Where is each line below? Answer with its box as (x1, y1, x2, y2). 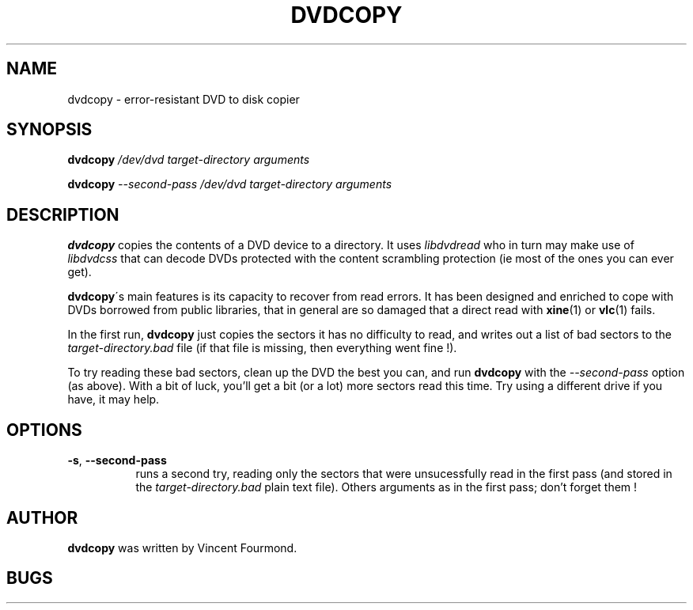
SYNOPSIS (6, 119, 93, 140)
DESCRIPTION (6, 204, 119, 225)
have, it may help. (67, 392, 160, 407)
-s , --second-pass (67, 453, 167, 468)
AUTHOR (6, 507, 78, 528)
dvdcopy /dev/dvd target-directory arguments (67, 153, 310, 167)
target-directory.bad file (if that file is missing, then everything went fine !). (67, 341, 457, 355)
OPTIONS (6, 419, 82, 440)
